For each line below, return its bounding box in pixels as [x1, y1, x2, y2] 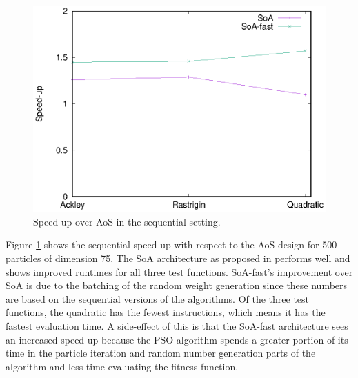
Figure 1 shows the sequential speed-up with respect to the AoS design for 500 [6, 237, 337, 252]
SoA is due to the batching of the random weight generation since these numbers [6, 278, 348, 292]
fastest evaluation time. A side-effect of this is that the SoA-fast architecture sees [6, 318, 348, 332]
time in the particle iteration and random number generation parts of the [6, 346, 316, 360]
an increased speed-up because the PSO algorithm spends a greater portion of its [6, 332, 348, 346]
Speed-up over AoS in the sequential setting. [33, 214, 221, 228]
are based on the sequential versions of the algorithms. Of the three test [6, 291, 310, 306]
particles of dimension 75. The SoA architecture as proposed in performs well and [6, 251, 350, 266]
